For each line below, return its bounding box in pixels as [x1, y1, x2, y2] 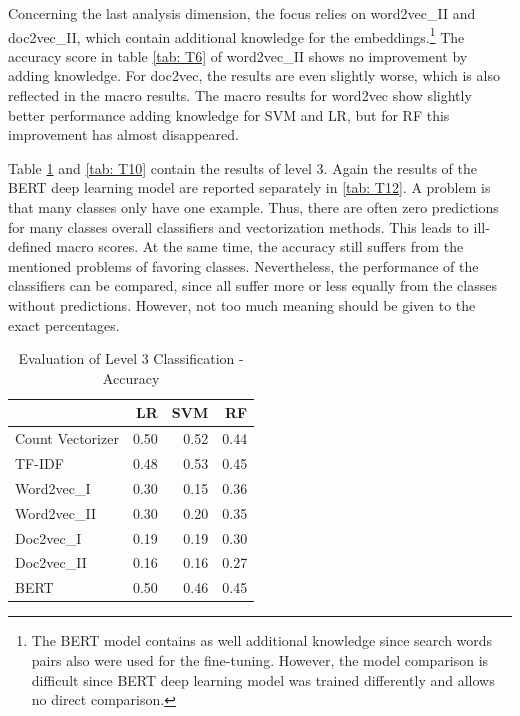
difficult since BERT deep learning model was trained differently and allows [31, 669, 495, 690]
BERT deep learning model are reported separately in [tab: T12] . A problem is [8, 177, 491, 198]
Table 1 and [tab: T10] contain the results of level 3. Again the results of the [8, 157, 478, 178]
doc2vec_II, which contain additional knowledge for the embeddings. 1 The [8, 23, 465, 47]
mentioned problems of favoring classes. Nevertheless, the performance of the [8, 255, 479, 276]
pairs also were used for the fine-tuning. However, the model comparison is [31, 649, 489, 670]
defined [8, 236, 52, 257]
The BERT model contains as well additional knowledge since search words [31, 630, 493, 651]
